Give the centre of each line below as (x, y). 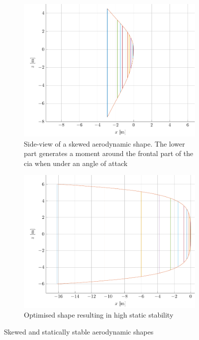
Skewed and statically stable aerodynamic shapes (79, 331)
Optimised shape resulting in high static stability (99, 315)
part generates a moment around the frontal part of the (109, 153)
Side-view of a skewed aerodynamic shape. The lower (104, 143)
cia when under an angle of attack (76, 163)
